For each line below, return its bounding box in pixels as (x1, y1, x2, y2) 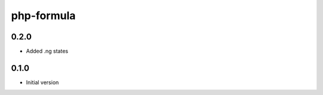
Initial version (26, 78, 59, 86)
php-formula (11, 9, 76, 22)
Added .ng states (26, 48, 69, 55)
